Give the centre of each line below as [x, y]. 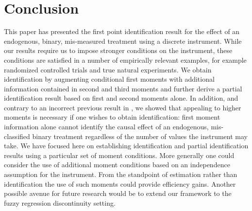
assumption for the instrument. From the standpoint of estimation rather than [121, 174]
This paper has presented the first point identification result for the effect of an [122, 31]
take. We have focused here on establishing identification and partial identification [126, 146]
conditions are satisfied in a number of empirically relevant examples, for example [125, 60]
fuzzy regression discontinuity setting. [60, 202]
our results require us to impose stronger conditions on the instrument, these [118, 50]
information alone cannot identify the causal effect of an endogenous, [106, 127]
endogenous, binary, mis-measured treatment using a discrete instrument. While [123, 41]
